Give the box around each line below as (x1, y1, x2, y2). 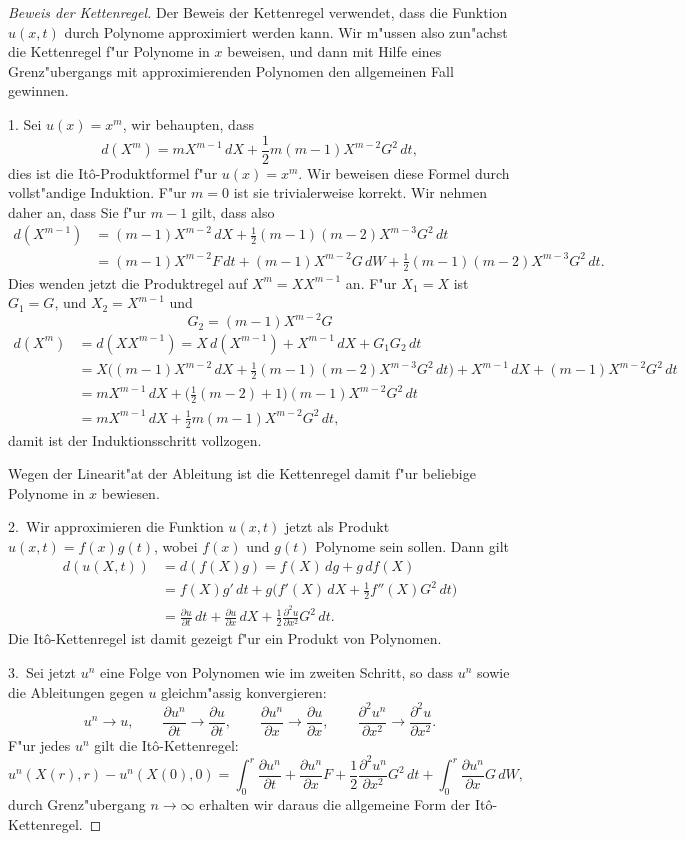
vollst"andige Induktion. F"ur (8, 182, 187, 203)
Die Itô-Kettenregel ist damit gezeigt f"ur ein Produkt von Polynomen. (8, 628, 442, 649)
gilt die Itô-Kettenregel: (94, 734, 239, 755)
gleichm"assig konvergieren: (161, 681, 327, 702)
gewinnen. (8, 80, 69, 101)
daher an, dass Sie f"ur (8, 201, 147, 222)
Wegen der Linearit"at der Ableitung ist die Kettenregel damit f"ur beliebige (8, 463, 476, 484)
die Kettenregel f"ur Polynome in (8, 41, 210, 62)
